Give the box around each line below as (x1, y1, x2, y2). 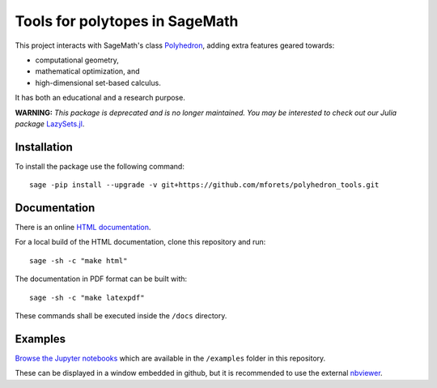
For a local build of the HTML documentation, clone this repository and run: (15, 237, 266, 247)
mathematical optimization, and (35, 66, 141, 76)
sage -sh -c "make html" (29, 256, 128, 265)
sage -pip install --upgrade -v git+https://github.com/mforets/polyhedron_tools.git (29, 181, 380, 190)
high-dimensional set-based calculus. (35, 78, 161, 87)
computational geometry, (35, 55, 119, 65)
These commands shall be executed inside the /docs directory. (15, 311, 227, 321)
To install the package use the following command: (15, 161, 185, 171)
